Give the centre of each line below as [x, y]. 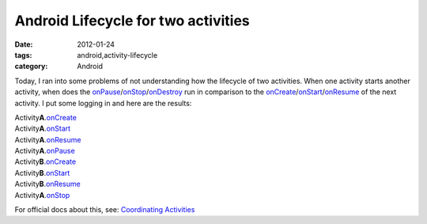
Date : [24, 44]
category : [31, 66]
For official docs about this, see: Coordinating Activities [105, 210]
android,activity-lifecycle [117, 55]
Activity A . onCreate [45, 117]
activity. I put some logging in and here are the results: [103, 103]
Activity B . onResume [47, 184]
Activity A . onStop [42, 195]
